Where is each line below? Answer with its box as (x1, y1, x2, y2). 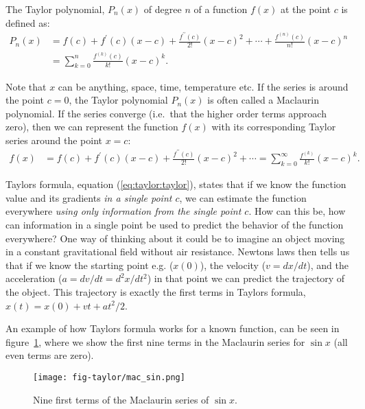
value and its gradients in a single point (5, 190, 172, 204)
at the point (280, 2, 331, 16)
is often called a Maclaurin (207, 93, 319, 107)
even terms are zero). (5, 348, 94, 362)
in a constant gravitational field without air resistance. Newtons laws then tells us (5, 244, 350, 259)
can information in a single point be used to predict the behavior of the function (5, 218, 344, 232)
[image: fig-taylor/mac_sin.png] (33, 372, 185, 382)
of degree (143, 2, 182, 16)
